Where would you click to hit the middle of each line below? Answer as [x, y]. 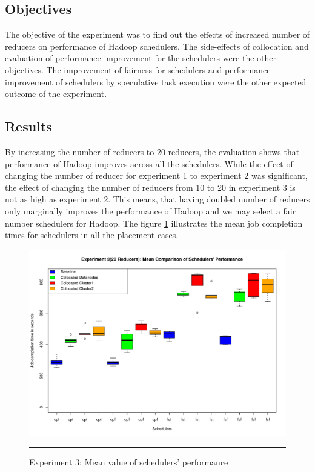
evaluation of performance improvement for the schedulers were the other [141, 58]
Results [28, 126]
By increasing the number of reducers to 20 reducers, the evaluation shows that [152, 151]
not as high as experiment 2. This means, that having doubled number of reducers [157, 199]
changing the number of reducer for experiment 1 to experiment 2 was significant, [156, 175]
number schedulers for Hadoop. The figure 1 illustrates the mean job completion [154, 223]
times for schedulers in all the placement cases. [92, 235]
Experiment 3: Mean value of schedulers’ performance [129, 462]
